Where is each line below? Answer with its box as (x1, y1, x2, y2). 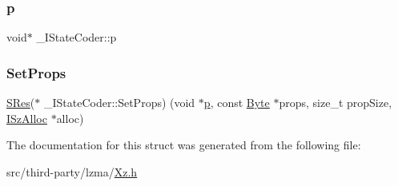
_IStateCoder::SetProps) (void (43, 94, 195, 111)
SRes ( (6, 94, 35, 111)
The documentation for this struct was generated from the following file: (6, 137, 361, 153)
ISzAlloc (6, 109, 47, 126)
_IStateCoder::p (36, 29, 117, 46)
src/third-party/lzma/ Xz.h (6, 163, 138, 180)
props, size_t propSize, (279, 94, 392, 111)
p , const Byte (203, 94, 270, 111)
